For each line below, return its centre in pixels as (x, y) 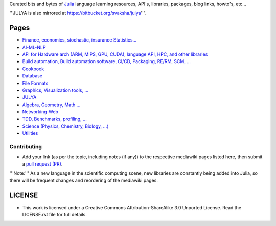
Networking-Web (40, 112)
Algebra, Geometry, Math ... (51, 105)
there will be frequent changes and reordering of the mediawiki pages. (84, 180)
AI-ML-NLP (34, 47)
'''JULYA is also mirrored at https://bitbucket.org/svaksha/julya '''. (78, 13)
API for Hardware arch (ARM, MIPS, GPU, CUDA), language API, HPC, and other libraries (115, 54)
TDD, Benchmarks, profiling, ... (54, 119)
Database (32, 76)
